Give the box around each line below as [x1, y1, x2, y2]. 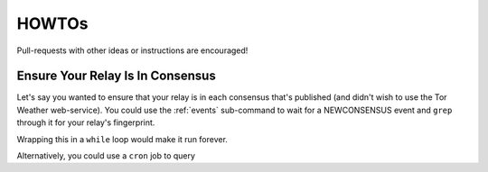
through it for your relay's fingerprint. [16, 117, 155, 128]
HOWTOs [16, 14, 89, 33]
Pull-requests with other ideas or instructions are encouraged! [16, 45, 249, 56]
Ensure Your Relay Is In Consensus [16, 68, 216, 84]
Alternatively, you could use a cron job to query [16, 150, 196, 161]
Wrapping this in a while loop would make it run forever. [16, 133, 228, 144]
